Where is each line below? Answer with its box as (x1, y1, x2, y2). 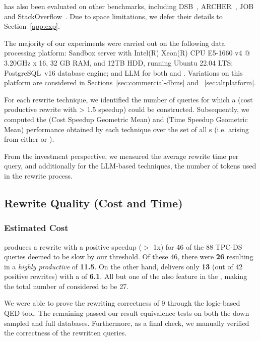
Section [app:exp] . (4, 21, 60, 31)
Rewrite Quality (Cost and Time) (4, 195, 183, 210)
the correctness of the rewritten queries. (4, 327, 127, 338)
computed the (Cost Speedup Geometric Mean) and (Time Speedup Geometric (4, 113, 248, 124)
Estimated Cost (4, 221, 69, 234)
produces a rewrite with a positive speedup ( (4, 241, 142, 252)
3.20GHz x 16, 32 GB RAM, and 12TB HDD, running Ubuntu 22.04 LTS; (4, 57, 233, 68)
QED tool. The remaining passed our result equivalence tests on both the (4, 308, 231, 318)
